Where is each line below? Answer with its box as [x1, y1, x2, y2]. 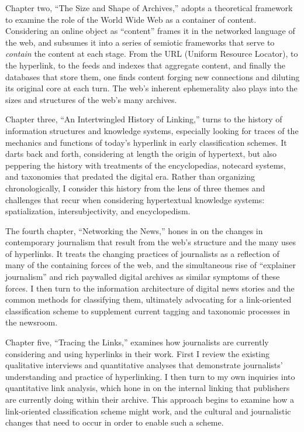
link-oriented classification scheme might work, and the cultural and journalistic [5, 404, 291, 417]
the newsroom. [5, 316, 58, 328]
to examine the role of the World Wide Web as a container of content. [5, 13, 257, 25]
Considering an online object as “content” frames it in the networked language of [5, 25, 295, 37]
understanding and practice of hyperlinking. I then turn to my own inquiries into [5, 370, 295, 382]
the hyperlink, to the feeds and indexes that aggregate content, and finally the [5, 59, 285, 71]
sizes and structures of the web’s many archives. [5, 93, 177, 105]
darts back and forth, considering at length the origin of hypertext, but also [5, 148, 277, 160]
